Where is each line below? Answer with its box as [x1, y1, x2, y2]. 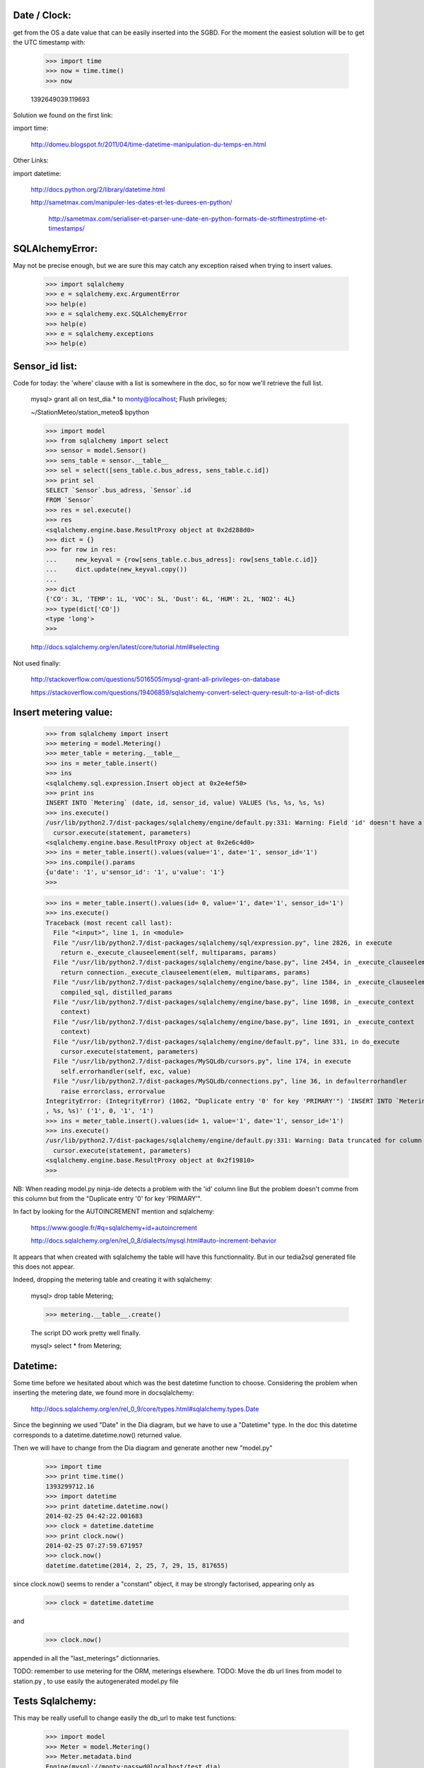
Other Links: [13, 156, 49, 165]
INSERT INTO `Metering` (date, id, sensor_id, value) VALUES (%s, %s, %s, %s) [45, 799, 325, 807]
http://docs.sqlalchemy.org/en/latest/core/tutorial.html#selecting [30, 643, 220, 651]
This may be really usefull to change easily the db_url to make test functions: [13, 1714, 237, 1722]
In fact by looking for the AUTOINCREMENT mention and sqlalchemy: [13, 1207, 215, 1216]
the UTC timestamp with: [13, 37, 86, 46]
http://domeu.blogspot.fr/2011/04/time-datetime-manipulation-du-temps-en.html [30, 140, 266, 149]
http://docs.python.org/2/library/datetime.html [30, 185, 165, 194]
